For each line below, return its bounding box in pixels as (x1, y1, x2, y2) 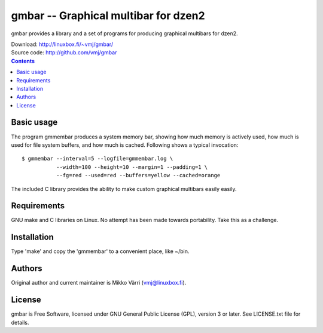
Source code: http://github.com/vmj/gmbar (11, 49, 117, 56)
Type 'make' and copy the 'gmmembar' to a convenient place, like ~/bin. (11, 248, 190, 255)
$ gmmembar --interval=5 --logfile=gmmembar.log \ (22, 155, 173, 162)
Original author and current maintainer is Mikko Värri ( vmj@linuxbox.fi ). (11, 279, 187, 286)
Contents (11, 57, 35, 64)
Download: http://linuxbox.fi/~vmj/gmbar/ (11, 41, 114, 48)
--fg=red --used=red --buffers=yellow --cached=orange (56, 172, 221, 179)
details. (11, 319, 29, 326)
